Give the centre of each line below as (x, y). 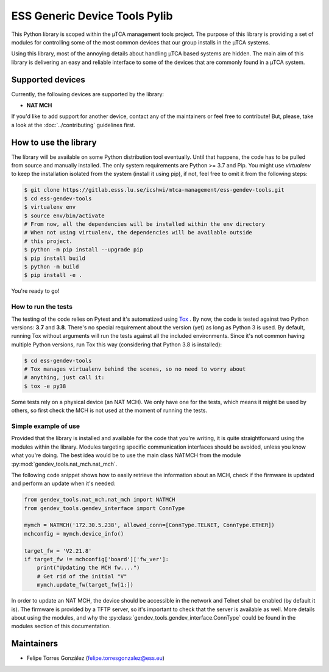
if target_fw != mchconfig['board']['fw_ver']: (96, 559)
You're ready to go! (35, 291)
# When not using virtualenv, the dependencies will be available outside (138, 233)
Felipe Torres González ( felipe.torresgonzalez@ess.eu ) (95, 658)
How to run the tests (42, 307)
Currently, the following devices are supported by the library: (88, 94)
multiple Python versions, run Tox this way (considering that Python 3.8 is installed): (117, 345)
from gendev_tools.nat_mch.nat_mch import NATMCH (100, 500)
